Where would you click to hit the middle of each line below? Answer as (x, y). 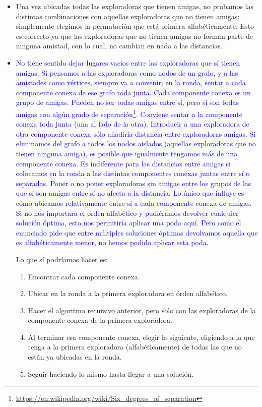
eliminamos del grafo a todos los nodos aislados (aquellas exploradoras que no (136, 143)
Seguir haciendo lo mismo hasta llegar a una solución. (111, 373)
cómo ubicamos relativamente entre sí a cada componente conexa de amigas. (134, 202)
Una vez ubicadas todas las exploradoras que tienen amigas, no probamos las (135, 6)
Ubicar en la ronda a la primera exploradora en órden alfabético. (128, 293)
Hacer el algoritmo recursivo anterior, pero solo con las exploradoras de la (142, 310)
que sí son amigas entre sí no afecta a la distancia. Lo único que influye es (130, 193)
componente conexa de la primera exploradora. (100, 320)
